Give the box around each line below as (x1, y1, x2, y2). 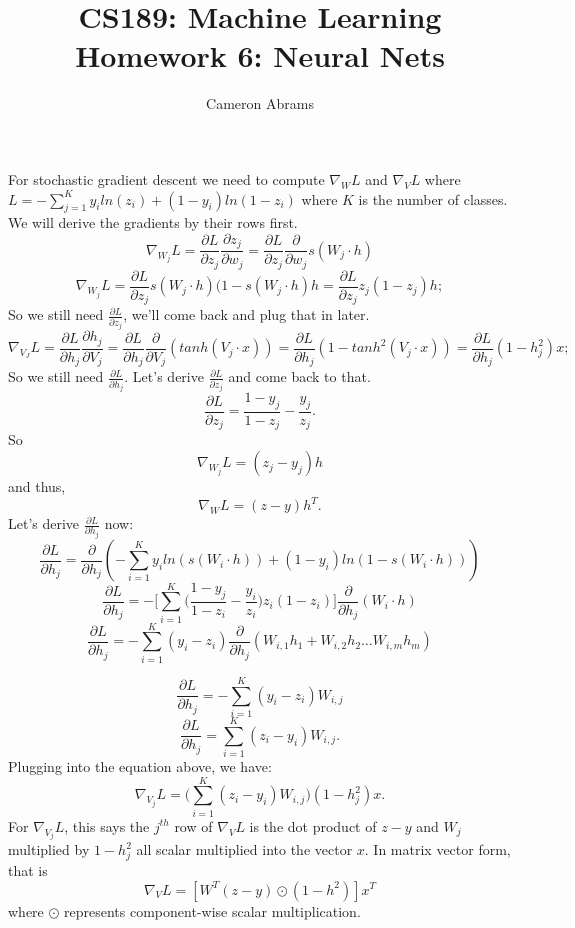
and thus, (8, 476, 66, 497)
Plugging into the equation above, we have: (8, 756, 272, 777)
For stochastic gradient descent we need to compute (8, 168, 325, 189)
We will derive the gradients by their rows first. (8, 212, 298, 233)
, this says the (64, 815, 150, 836)
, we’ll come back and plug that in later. (123, 304, 370, 325)
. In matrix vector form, (364, 839, 511, 860)
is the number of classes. (358, 188, 508, 209)
